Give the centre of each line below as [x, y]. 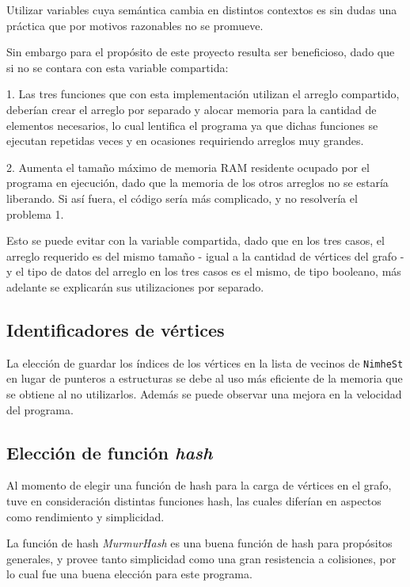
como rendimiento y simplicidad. [85, 516]
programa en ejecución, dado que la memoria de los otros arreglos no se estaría [197, 183]
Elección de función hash [110, 452]
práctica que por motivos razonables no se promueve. [135, 25]
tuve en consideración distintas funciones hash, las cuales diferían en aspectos [194, 500]
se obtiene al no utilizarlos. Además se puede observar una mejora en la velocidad [204, 393]
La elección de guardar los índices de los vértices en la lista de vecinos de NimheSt [205, 362]
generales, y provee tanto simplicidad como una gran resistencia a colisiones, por [201, 558]
